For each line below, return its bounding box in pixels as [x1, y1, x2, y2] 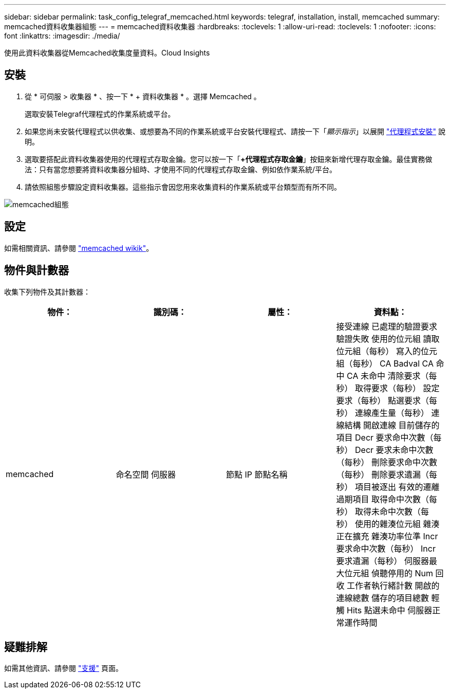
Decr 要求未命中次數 [355, 444, 434, 455]
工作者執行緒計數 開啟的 [347, 580, 440, 591]
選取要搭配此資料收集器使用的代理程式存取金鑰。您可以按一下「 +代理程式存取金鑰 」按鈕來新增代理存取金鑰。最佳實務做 [25, 154, 433, 163]
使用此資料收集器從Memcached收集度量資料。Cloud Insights [4, 48, 210, 57]
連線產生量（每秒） [355, 407, 429, 418]
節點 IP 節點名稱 [226, 469, 288, 480]
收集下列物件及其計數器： [4, 287, 90, 296]
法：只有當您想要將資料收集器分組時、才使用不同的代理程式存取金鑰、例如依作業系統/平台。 [25, 165, 337, 174]
